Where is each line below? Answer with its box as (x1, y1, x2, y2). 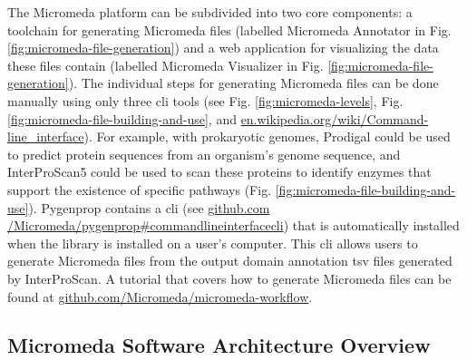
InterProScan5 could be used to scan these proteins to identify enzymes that (7, 162, 432, 181)
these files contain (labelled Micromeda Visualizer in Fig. (7, 55, 324, 74)
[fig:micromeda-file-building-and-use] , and (7, 109, 237, 128)
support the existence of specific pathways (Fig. (7, 180, 272, 199)
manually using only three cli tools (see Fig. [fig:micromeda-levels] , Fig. (7, 91, 404, 110)
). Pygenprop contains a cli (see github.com (28, 198, 270, 217)
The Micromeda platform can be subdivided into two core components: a (7, 3, 413, 21)
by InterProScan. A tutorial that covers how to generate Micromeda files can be (7, 268, 452, 287)
